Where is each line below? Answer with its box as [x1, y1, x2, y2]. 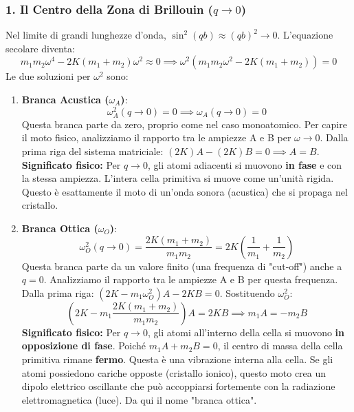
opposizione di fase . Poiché [21, 338, 146, 353]
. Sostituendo [219, 285, 275, 300]
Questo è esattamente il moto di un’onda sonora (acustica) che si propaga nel [21, 184, 348, 198]
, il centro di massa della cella [217, 338, 343, 353]
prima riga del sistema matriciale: [21, 144, 164, 158]
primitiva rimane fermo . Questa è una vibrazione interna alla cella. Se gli [21, 351, 333, 366]
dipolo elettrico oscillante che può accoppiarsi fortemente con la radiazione [21, 379, 335, 393]
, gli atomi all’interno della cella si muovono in [147, 325, 345, 339]
